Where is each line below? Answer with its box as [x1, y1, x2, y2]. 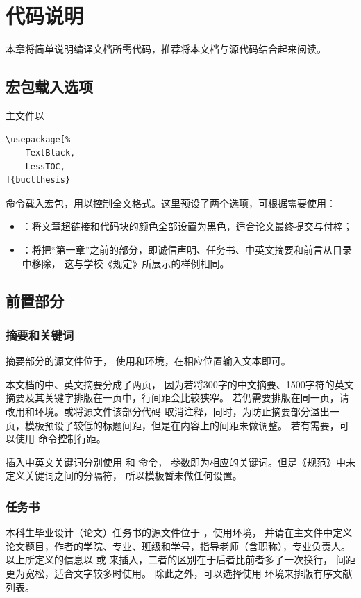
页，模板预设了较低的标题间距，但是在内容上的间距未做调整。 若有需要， [6, 417, 339, 432]
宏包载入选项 [6, 76, 93, 97]
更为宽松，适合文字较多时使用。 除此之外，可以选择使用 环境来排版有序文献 [6, 566, 353, 581]
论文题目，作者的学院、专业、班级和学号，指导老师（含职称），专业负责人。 [6, 538, 351, 553]
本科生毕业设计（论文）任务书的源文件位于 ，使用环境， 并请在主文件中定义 [6, 525, 353, 540]
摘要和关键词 [6, 326, 74, 343]
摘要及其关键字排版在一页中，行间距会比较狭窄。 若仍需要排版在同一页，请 [6, 390, 349, 405]
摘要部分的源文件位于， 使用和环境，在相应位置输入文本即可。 [6, 354, 291, 368]
